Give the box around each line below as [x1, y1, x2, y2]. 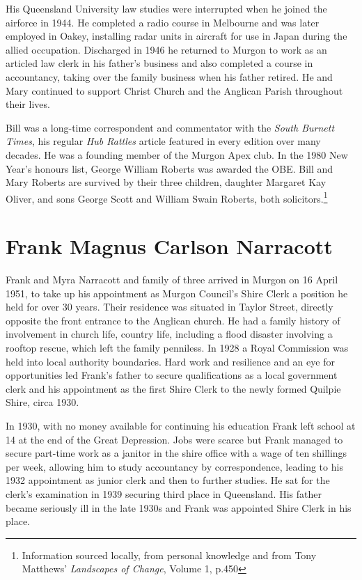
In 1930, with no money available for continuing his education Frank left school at [6, 418, 356, 433]
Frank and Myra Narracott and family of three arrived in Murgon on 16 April [6, 272, 338, 287]
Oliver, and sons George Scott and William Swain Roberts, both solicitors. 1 [6, 189, 328, 205]
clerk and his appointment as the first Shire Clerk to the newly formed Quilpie [6, 381, 341, 395]
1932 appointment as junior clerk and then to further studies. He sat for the [6, 473, 330, 487]
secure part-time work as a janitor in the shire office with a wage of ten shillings [6, 446, 347, 460]
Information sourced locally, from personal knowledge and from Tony [22, 547, 317, 562]
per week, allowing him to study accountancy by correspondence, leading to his [6, 459, 343, 473]
